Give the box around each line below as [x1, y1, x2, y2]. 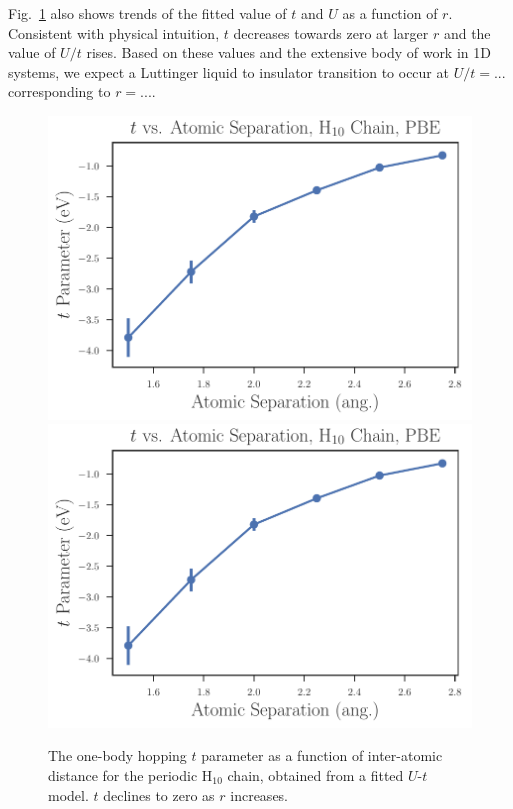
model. [48, 784, 89, 805]
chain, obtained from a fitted [227, 765, 404, 785]
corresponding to [8, 81, 111, 102]
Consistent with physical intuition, [8, 22, 220, 43]
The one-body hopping [48, 745, 187, 766]
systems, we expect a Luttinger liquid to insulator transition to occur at [8, 61, 449, 82]
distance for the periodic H [48, 765, 213, 785]
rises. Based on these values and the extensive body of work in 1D [86, 42, 491, 63]
